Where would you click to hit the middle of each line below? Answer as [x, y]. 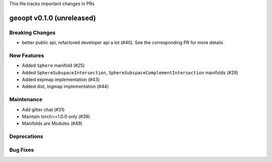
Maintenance [26, 99]
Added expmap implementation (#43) [61, 80]
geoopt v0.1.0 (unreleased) [53, 18]
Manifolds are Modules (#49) [52, 123]
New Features [27, 55]
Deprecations [26, 136]
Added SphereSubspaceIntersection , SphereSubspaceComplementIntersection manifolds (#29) [130, 72]
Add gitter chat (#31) [43, 109]
